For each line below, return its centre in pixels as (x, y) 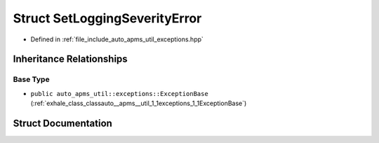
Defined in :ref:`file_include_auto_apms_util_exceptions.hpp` (117, 39)
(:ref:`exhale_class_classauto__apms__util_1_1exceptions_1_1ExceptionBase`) (139, 103)
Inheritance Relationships (70, 59)
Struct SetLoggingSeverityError (107, 18)
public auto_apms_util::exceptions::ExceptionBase (119, 94)
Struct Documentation (62, 123)
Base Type (31, 79)
